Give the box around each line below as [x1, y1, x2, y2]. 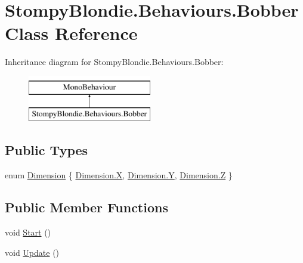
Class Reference [5, 21, 138, 45]
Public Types [5, 141, 88, 159]
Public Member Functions [5, 198, 168, 216]
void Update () [5, 246, 60, 258]
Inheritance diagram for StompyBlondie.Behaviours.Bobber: [5, 55, 224, 68]
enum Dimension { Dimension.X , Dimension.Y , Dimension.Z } [5, 169, 233, 181]
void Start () [5, 226, 51, 239]
